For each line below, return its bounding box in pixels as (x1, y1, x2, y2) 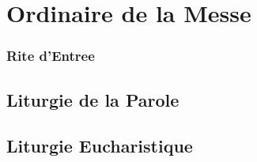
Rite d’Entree (6, 46, 95, 66)
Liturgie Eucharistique (6, 134, 193, 158)
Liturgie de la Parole (6, 87, 180, 111)
